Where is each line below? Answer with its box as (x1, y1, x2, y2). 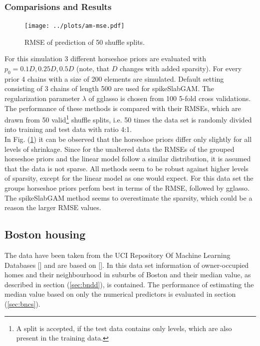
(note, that (76, 63, 110, 74)
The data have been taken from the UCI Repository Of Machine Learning (4, 250, 231, 260)
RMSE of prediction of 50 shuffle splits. (24, 36, 145, 47)
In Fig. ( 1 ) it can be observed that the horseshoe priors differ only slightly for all (4, 134, 252, 144)
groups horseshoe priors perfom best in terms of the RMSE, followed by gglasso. (4, 183, 250, 193)
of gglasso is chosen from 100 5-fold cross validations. (88, 93, 251, 104)
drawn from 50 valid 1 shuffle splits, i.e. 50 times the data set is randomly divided (4, 113, 252, 124)
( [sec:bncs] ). (4, 299, 40, 309)
